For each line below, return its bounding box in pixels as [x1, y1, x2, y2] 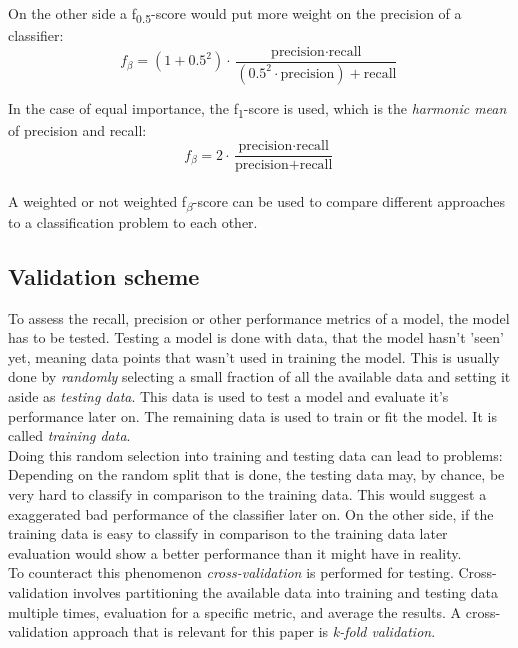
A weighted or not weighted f [8, 191, 187, 211]
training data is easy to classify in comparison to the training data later [8, 523, 448, 544]
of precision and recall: [8, 119, 147, 140]
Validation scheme [8, 260, 200, 291]
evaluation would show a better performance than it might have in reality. [8, 542, 462, 563]
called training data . [8, 425, 131, 446]
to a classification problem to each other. [8, 211, 258, 232]
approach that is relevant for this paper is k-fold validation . [72, 621, 436, 642]
